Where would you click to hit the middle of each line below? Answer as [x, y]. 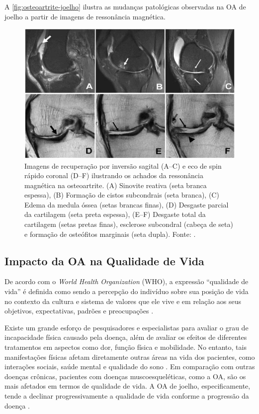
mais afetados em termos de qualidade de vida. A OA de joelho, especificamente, [128, 386]
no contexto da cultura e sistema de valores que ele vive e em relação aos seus [123, 301]
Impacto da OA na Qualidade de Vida [104, 260]
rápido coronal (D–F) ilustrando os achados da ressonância [114, 175]
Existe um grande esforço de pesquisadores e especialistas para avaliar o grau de [127, 327]
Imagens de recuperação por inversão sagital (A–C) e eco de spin [123, 165]
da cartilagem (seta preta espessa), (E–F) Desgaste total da [115, 214]
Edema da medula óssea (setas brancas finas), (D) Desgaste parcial [127, 204]
